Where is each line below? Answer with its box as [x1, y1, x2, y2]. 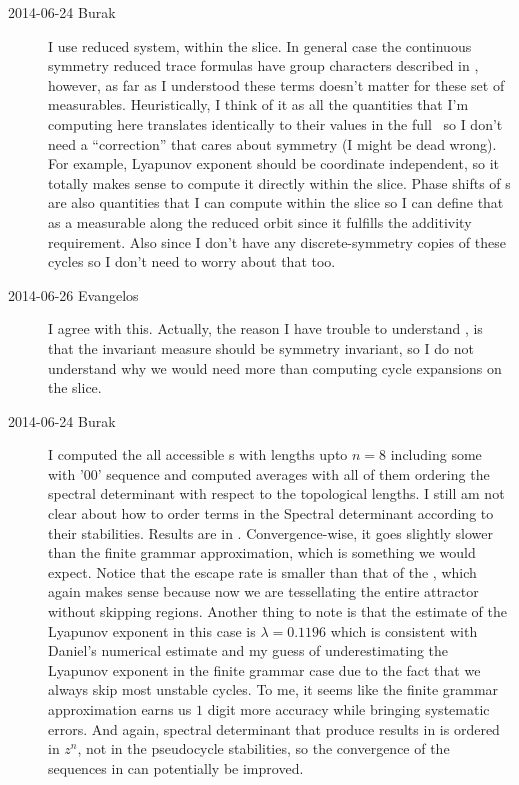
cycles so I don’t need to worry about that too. [48, 251, 336, 272]
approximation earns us [48, 699, 192, 719]
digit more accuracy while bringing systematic [207, 699, 490, 719]
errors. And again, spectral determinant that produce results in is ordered [48, 718, 500, 739]
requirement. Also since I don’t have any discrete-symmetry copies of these [48, 231, 506, 252]
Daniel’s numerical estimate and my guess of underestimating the [48, 640, 449, 661]
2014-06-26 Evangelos [8, 284, 139, 305]
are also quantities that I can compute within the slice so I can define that [48, 192, 504, 213]
